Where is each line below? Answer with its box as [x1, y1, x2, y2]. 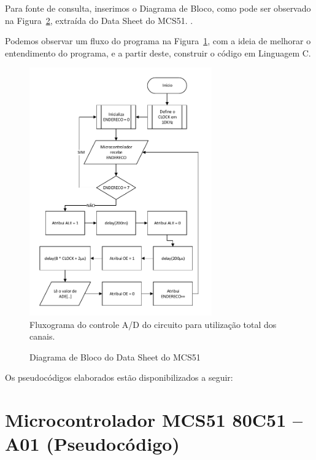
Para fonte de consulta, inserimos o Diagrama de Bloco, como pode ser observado [5, 2, 311, 14]
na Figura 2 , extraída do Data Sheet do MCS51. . [5, 14, 193, 26]
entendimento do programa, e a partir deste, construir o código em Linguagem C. [5, 46, 311, 59]
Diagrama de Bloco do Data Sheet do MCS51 [29, 350, 201, 363]
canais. [29, 330, 55, 343]
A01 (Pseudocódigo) [5, 431, 180, 456]
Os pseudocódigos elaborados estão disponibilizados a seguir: [5, 371, 233, 384]
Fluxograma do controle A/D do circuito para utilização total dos [29, 318, 277, 330]
